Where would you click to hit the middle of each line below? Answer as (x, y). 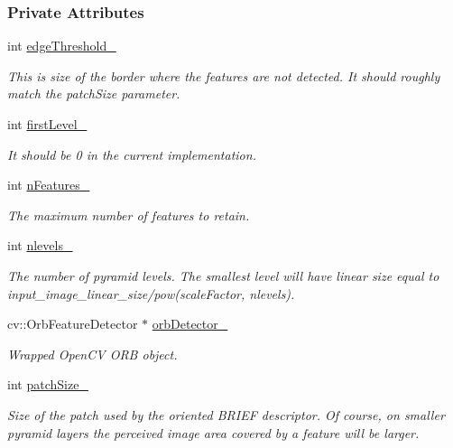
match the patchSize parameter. (94, 93)
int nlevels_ (40, 245)
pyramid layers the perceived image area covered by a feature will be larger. (213, 432)
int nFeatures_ (49, 185)
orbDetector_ (190, 324)
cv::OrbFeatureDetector (73, 324)
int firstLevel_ (47, 124)
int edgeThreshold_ (62, 46)
